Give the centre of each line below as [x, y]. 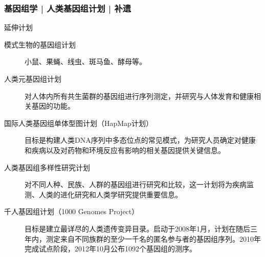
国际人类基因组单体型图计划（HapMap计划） [79, 123]
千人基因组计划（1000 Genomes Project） [72, 211]
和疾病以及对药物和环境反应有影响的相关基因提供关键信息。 [125, 150]
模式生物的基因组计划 [40, 44]
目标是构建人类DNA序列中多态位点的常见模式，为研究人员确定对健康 [140, 140]
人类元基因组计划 [33, 79]
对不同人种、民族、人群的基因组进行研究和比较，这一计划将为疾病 [136, 184]
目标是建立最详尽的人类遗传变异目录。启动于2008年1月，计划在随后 [137, 228]
